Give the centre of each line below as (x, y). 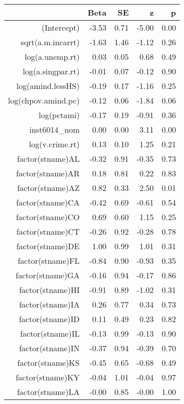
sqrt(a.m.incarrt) (50, 42)
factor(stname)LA (48, 392)
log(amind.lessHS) (48, 86)
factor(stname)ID (49, 319)
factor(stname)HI (49, 290)
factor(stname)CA (48, 202)
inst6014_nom (54, 129)
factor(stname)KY (48, 377)
